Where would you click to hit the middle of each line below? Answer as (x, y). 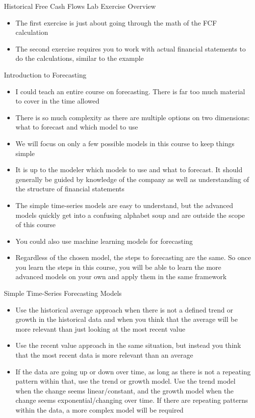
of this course (36, 224)
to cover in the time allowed (57, 101)
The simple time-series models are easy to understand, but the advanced (124, 205)
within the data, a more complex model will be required (100, 410)
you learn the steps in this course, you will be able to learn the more (118, 267)
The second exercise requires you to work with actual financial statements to (130, 48)
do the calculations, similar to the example (79, 58)
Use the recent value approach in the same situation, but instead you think (128, 345)
